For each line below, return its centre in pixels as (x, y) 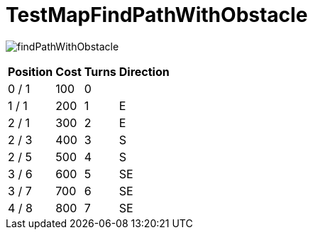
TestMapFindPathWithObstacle (157, 15)
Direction (144, 71)
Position (31, 71)
